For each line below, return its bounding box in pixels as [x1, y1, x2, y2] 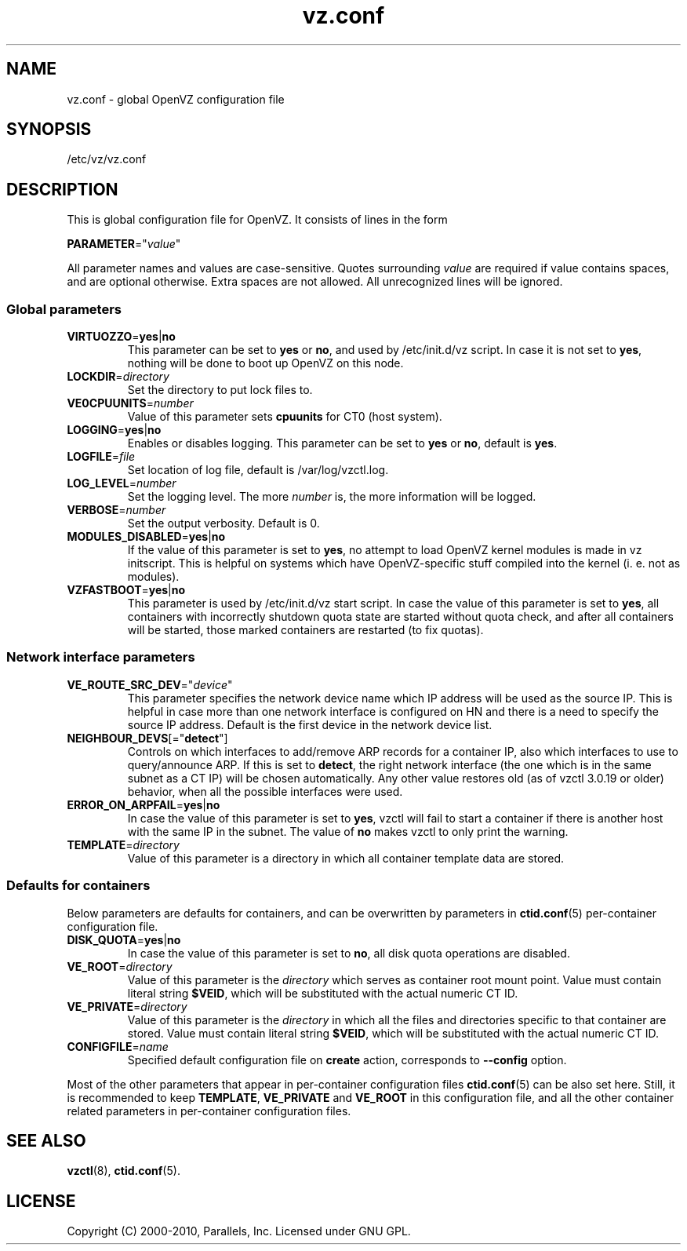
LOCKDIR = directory [67, 370, 169, 384]
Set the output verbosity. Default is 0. [127, 516, 320, 531]
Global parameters [6, 301, 122, 317]
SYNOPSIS [6, 119, 92, 140]
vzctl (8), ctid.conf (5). [67, 1164, 180, 1178]
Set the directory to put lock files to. [127, 383, 313, 397]
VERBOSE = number [67, 503, 166, 517]
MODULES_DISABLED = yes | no [67, 530, 226, 544]
